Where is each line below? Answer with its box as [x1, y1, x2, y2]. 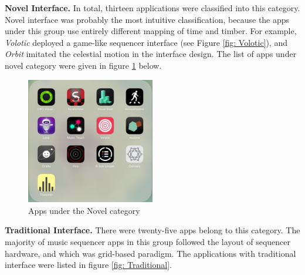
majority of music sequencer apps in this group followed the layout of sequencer [5, 236, 291, 248]
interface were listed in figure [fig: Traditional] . [5, 259, 172, 271]
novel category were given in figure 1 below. [5, 59, 162, 71]
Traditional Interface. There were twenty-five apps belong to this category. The [5, 224, 300, 236]
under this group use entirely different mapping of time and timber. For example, [5, 25, 297, 37]
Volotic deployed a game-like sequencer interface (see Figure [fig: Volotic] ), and [5, 36, 288, 48]
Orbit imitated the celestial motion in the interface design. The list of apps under [5, 48, 297, 60]
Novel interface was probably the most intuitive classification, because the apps [5, 13, 290, 25]
